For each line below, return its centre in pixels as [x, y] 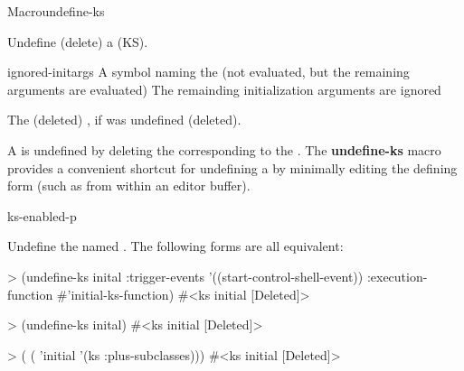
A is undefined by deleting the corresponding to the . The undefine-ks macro [224, 149]
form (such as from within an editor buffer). [129, 185]
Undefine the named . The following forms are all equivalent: [175, 246]
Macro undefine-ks [56, 11]
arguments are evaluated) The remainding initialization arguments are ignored [224, 89]
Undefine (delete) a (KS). [78, 41]
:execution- [397, 276]
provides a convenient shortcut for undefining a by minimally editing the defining [232, 167]
